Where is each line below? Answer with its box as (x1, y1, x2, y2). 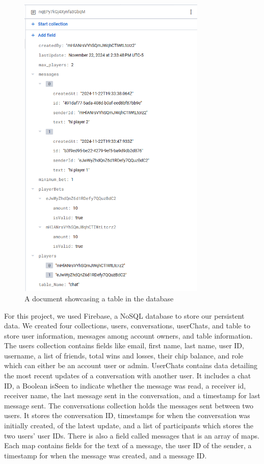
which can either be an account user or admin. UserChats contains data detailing (4, 360, 258, 371)
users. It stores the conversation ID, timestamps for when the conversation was (4, 410, 250, 421)
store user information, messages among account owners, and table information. (4, 330, 253, 341)
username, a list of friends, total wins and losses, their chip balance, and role (4, 350, 244, 360)
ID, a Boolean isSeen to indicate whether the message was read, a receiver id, (4, 380, 246, 391)
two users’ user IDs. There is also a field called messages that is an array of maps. (4, 430, 259, 441)
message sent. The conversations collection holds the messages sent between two (4, 400, 254, 410)
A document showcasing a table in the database (24, 293, 174, 303)
